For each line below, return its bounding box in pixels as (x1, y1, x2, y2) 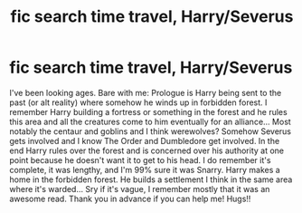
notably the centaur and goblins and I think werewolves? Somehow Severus (9, 125, 292, 137)
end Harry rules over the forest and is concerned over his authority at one (9, 145, 285, 156)
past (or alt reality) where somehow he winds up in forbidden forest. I (9, 97, 268, 108)
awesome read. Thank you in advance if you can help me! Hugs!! (9, 193, 251, 204)
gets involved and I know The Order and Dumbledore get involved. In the (9, 135, 280, 146)
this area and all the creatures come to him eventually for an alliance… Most (9, 116, 291, 127)
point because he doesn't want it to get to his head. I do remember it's (9, 154, 271, 165)
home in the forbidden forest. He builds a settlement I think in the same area (9, 174, 293, 185)
